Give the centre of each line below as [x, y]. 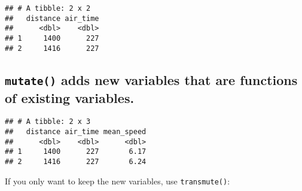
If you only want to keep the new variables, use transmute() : [118, 181]
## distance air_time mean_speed [76, 132]
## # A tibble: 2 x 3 [48, 122]
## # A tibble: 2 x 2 [48, 8]
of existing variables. [70, 97]
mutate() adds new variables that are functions [151, 79]
